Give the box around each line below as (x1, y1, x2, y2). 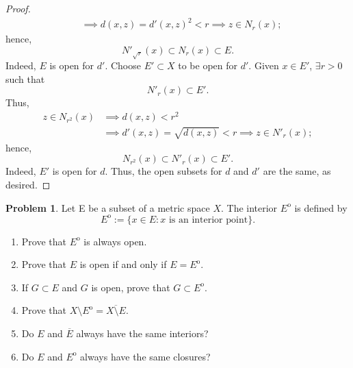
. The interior (220, 200, 278, 214)
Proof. (5, 1, 31, 15)
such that (5, 71, 45, 86)
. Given (248, 58, 279, 73)
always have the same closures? (80, 349, 211, 363)
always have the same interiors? (76, 326, 209, 341)
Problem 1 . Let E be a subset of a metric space (5, 200, 210, 214)
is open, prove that (91, 280, 170, 294)
